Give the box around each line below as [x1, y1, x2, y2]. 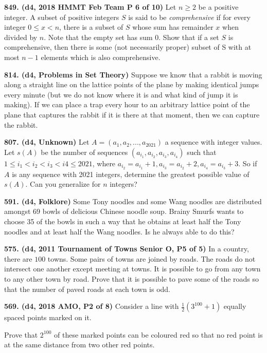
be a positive [198, 2, 239, 12]
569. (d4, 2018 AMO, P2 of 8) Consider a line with [4, 301, 179, 311]
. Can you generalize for [25, 179, 101, 189]
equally [223, 301, 246, 311]
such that [187, 146, 217, 157]
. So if [238, 158, 257, 168]
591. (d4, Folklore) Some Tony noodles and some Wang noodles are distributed [4, 195, 262, 206]
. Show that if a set [158, 31, 219, 42]
